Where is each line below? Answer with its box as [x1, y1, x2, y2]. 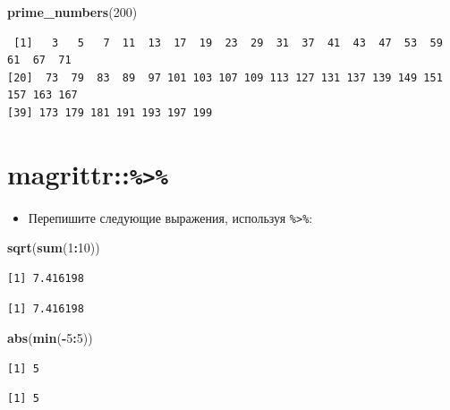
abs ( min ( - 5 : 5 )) [7, 329, 93, 347]
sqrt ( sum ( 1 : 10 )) [7, 238, 100, 257]
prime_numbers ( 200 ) [7, 3, 138, 21]
